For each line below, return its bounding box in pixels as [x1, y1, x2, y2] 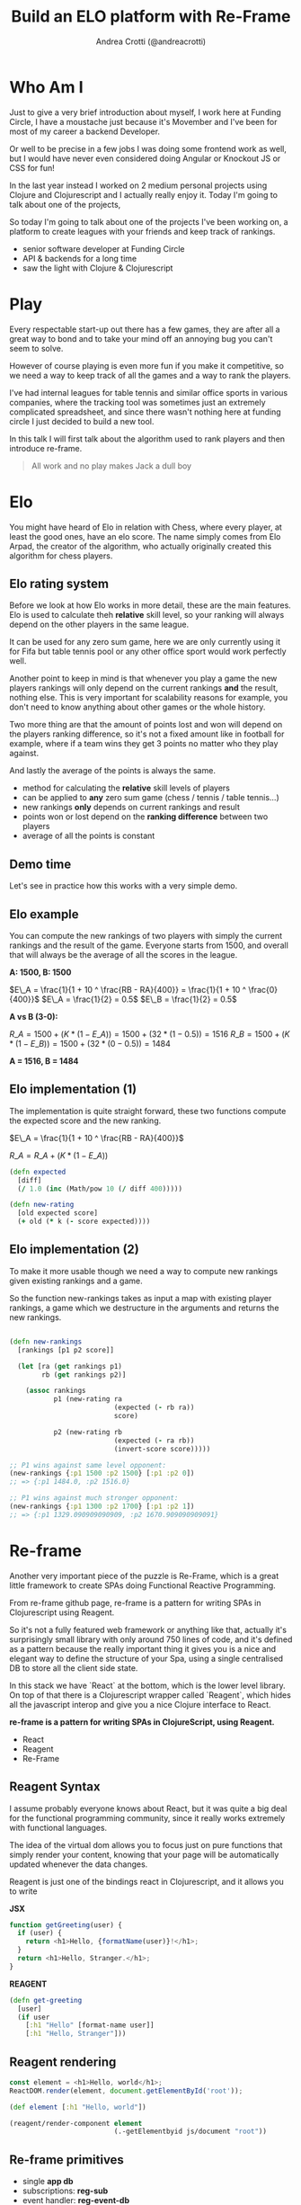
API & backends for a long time [22, 253, 137, 263]
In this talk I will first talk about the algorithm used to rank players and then [9, 433, 286, 444]
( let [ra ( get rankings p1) [17, 1361, 123, 1370]
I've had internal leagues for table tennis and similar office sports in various [9, 387, 288, 397]
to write [9, 1886, 38, 1897]
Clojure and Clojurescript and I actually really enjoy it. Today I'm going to [9, 189, 279, 200]
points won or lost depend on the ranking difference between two [22, 811, 269, 822]
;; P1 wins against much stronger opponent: [9, 1494, 179, 1503]
